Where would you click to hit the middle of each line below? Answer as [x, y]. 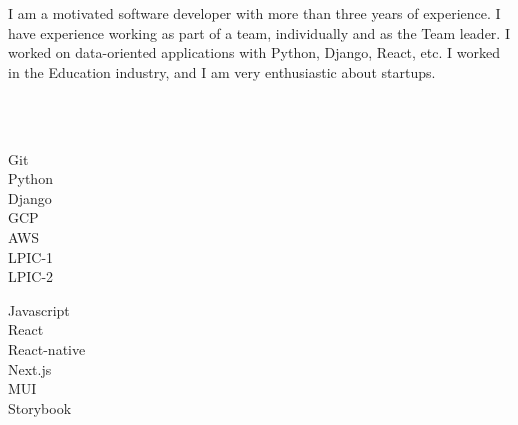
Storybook [40, 407]
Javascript [39, 309]
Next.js [30, 368]
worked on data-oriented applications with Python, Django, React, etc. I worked [254, 52]
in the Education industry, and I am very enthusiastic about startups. [222, 71]
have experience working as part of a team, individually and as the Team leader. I [259, 32]
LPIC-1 [31, 256]
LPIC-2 [31, 276]
